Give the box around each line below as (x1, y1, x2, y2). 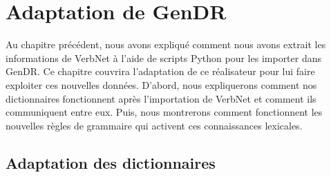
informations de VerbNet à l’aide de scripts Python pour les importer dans (6, 50, 322, 65)
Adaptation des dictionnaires (6, 152, 216, 173)
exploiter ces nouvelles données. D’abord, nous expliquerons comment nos (6, 77, 317, 92)
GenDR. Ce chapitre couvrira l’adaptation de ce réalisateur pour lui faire (6, 64, 315, 79)
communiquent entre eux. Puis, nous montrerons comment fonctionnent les (6, 105, 323, 119)
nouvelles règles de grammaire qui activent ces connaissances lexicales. (6, 118, 303, 132)
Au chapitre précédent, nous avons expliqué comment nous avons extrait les (6, 37, 326, 52)
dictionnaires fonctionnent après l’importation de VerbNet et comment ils (6, 91, 316, 105)
